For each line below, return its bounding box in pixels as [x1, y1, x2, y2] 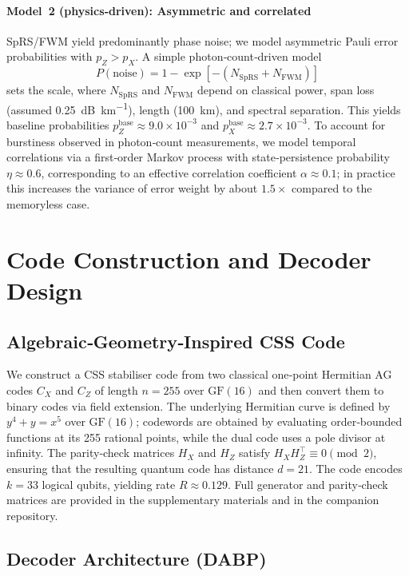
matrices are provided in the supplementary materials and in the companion [6, 491, 379, 508]
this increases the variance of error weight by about [6, 180, 258, 197]
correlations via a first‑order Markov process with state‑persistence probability [6, 149, 391, 165]
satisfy [239, 444, 271, 461]
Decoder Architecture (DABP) [6, 546, 267, 570]
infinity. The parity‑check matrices [6, 444, 175, 461]
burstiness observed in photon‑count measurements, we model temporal [6, 133, 356, 149]
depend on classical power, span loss [197, 81, 375, 98]
